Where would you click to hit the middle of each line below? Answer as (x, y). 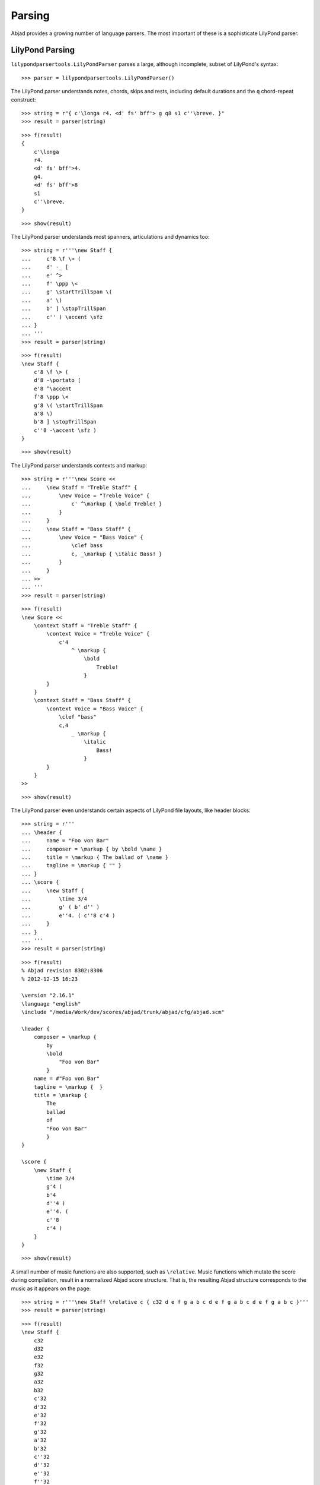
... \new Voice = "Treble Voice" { (86, 496)
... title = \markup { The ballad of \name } (95, 857)
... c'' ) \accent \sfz (62, 317)
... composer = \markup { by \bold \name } (92, 849)
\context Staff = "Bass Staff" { (82, 700)
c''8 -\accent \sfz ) (65, 430)
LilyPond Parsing (43, 50)
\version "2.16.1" (48, 996)
